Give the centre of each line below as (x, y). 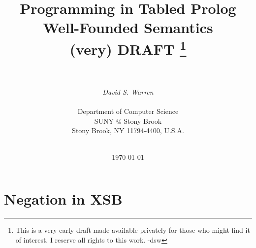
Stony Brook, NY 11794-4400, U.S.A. (128, 130)
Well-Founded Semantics (128, 27)
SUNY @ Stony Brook (128, 121)
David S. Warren (128, 92)
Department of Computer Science (128, 111)
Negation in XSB (63, 199)
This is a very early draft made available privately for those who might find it (133, 230)
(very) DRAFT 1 (128, 48)
